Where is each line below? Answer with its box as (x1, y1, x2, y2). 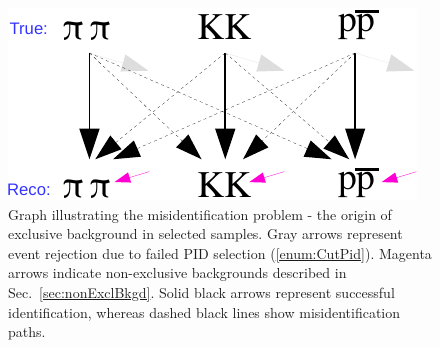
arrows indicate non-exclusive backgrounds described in (8, 262, 347, 283)
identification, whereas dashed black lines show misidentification (8, 301, 401, 322)
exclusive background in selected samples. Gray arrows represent (8, 223, 403, 244)
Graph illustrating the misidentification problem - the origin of (8, 203, 392, 224)
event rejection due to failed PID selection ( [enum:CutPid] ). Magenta (8, 242, 432, 263)
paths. (8, 321, 46, 342)
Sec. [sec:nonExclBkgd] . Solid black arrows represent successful (8, 281, 395, 302)
